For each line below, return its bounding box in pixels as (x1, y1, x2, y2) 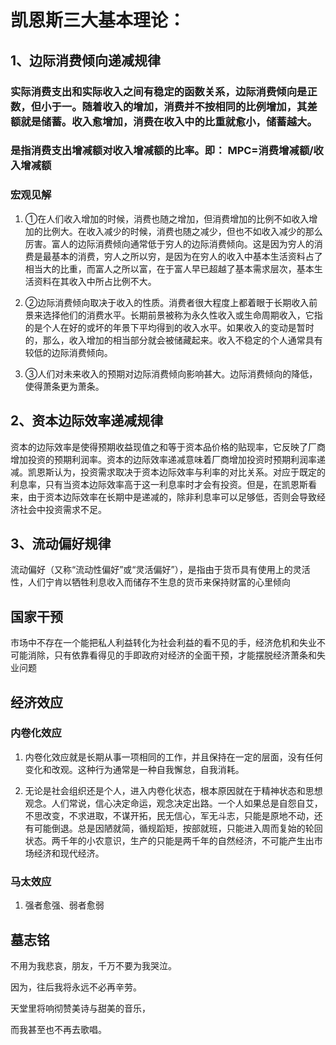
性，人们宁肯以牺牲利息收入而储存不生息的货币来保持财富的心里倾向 (10, 576, 291, 588)
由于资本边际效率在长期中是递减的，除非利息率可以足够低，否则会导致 (27, 491, 317, 503)
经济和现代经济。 (33, 847, 105, 859)
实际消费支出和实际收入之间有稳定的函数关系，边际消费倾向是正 (10, 84, 318, 98)
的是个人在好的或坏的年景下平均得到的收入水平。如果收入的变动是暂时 (24, 321, 315, 333)
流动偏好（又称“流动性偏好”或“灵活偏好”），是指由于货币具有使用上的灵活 (10, 564, 311, 576)
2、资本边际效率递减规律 (10, 412, 164, 430)
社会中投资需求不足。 (18, 503, 107, 515)
